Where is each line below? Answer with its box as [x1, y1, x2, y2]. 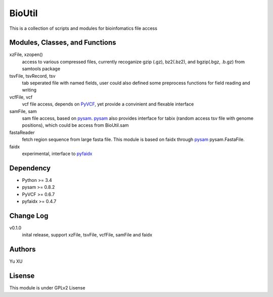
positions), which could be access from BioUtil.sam [22, 122, 129, 128]
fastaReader [9, 129, 35, 135]
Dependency [9, 164, 51, 172]
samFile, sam [9, 108, 37, 114]
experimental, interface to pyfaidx [22, 151, 93, 157]
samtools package [22, 66, 61, 72]
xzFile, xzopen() [9, 52, 43, 58]
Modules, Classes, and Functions [9, 38, 116, 47]
